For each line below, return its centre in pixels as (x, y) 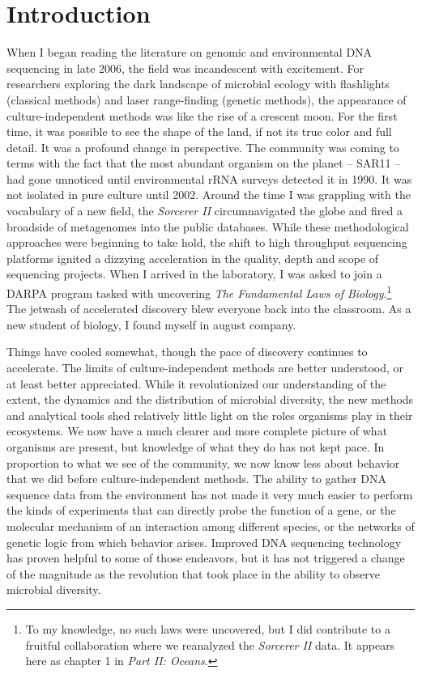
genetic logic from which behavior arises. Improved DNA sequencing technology (204, 542)
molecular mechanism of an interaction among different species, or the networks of (211, 526)
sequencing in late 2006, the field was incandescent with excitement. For (185, 68)
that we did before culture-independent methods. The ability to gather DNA (197, 479)
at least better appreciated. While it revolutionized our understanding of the (196, 383)
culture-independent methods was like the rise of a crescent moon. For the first (202, 115)
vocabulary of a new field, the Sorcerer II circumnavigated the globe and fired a (205, 211)
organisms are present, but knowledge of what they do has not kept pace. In (196, 447)
